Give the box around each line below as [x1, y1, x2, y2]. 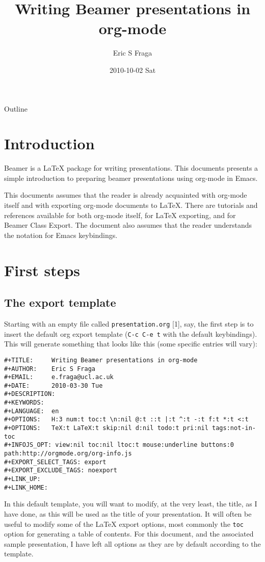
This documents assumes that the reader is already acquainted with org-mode [4, 190, 247, 200]
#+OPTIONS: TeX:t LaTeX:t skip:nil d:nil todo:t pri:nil [4, 424, 208, 432]
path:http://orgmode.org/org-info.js [4, 450, 132, 458]
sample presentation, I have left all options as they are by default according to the [4, 538, 261, 549]
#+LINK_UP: [4, 475, 41, 483]
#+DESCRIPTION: [4, 390, 56, 398]
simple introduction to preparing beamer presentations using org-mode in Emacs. [4, 172, 258, 183]
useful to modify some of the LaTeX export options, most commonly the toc [4, 518, 244, 529]
